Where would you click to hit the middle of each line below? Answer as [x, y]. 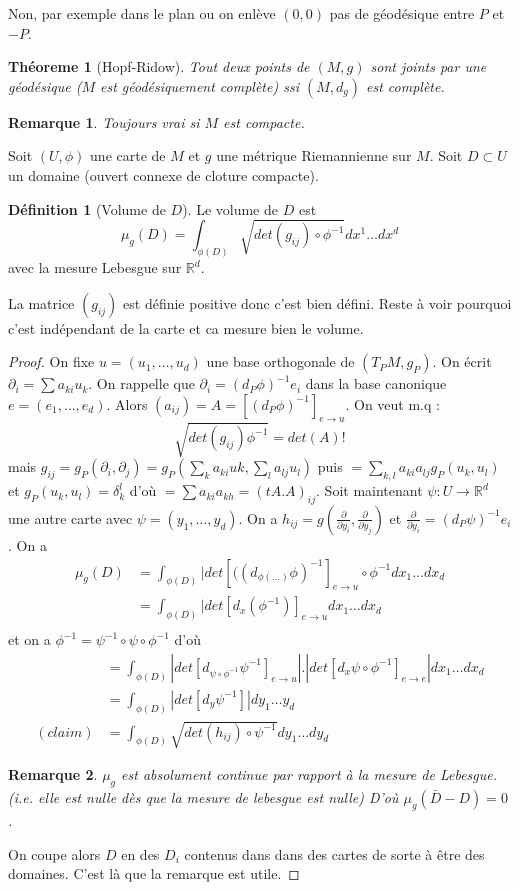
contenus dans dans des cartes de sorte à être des [334, 853]
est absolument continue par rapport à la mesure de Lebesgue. [309, 774]
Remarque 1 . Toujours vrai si [104, 121]
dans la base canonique [376, 383]
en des [140, 853]
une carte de [128, 155]
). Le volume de [230, 208]
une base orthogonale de [280, 361]
